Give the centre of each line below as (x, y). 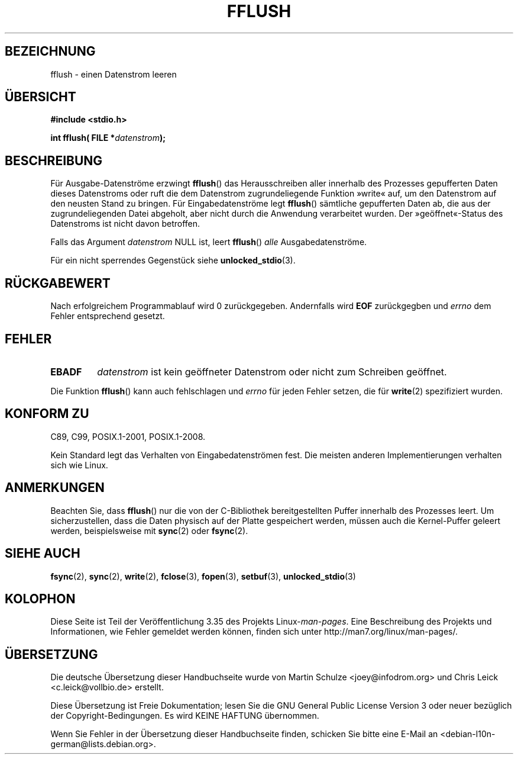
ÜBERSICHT (41, 97)
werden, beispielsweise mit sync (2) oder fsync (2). (149, 530)
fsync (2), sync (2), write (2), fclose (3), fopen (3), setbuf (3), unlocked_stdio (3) (203, 576)
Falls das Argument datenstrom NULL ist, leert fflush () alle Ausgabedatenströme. (209, 242)
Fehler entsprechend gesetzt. (108, 316)
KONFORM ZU (47, 414)
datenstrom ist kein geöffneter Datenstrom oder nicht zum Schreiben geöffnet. (272, 372)
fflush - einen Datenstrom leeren (114, 74)
